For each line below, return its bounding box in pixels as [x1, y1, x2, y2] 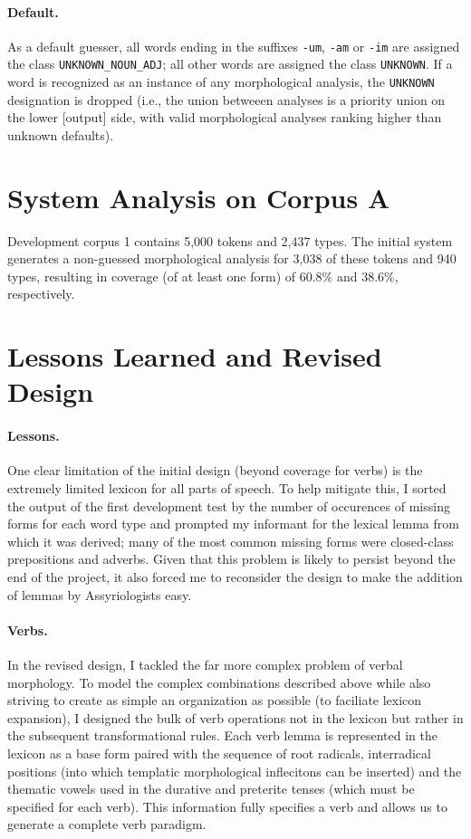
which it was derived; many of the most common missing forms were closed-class [7, 531, 454, 550]
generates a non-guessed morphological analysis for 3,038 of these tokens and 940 [7, 249, 457, 268]
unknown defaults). [7, 125, 114, 144]
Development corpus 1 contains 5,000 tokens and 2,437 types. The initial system [7, 231, 453, 250]
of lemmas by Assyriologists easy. [7, 585, 192, 604]
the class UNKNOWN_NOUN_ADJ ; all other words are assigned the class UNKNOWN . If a [7, 54, 453, 73]
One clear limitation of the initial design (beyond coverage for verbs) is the [7, 461, 423, 480]
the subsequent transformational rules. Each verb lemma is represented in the [7, 726, 437, 745]
